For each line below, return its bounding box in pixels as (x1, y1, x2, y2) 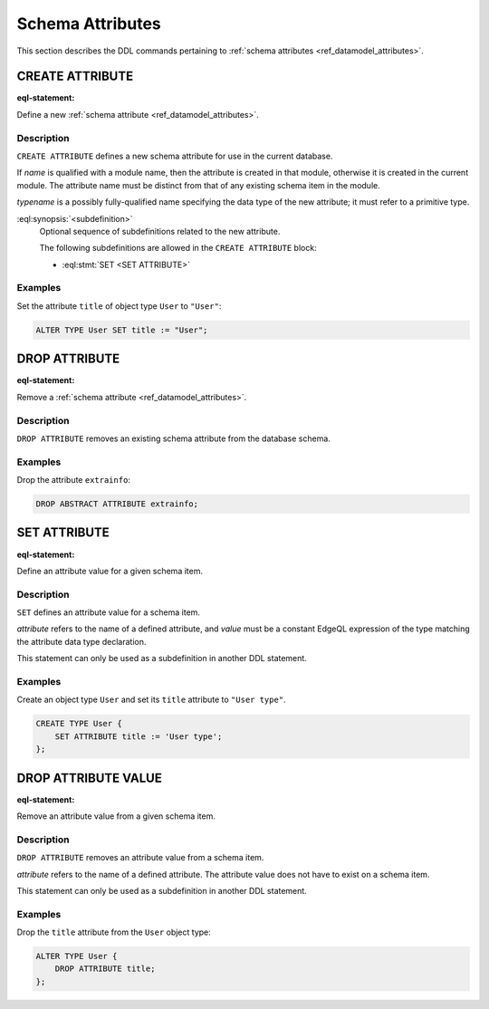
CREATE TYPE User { (35, 718, 122, 729)
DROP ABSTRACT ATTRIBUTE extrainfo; (35, 499, 199, 509)
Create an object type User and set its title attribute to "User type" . (16, 694, 286, 706)
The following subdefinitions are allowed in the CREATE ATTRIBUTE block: (39, 243, 317, 254)
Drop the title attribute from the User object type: (16, 927, 212, 937)
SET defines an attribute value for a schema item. (16, 607, 201, 618)
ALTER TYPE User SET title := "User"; (35, 324, 208, 335)
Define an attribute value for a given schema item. (16, 565, 204, 576)
